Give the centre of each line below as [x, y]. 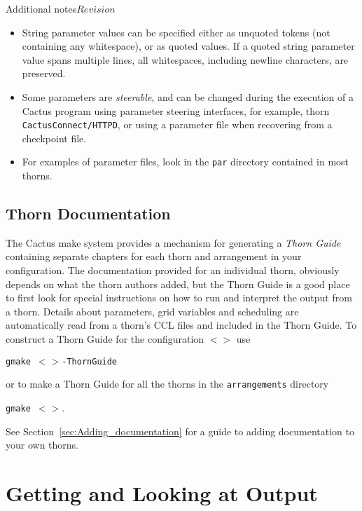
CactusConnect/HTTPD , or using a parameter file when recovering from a [177, 124]
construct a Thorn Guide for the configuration [105, 339]
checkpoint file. [54, 138]
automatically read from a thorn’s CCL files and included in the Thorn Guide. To [181, 325]
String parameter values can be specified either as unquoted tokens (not [176, 32]
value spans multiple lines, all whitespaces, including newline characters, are [185, 59]
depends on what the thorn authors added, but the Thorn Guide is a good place [178, 284]
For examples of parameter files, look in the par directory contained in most [186, 162]
